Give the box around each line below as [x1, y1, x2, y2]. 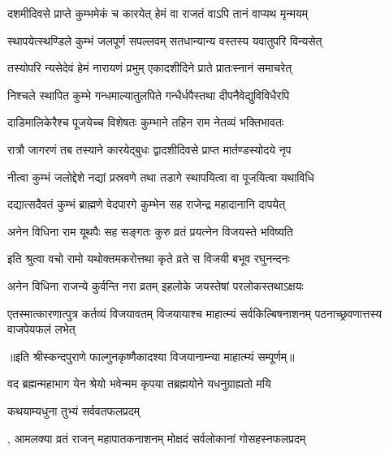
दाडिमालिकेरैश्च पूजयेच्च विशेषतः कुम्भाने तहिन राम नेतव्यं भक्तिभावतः [7, 114, 284, 131]
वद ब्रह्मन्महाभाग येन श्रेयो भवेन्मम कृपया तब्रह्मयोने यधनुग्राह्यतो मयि [7, 375, 271, 392]
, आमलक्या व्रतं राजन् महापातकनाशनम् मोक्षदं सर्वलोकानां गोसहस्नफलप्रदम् [7, 429, 306, 446]
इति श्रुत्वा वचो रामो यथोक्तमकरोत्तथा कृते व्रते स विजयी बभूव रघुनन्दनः [7, 250, 290, 267]
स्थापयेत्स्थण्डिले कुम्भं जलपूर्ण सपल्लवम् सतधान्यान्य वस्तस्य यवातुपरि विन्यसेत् [7, 32, 322, 49]
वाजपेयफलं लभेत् [7, 321, 76, 338]
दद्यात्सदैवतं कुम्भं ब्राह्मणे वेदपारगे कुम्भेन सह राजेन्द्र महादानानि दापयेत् [7, 196, 286, 213]
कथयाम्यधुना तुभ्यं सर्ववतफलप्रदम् [7, 402, 140, 419]
